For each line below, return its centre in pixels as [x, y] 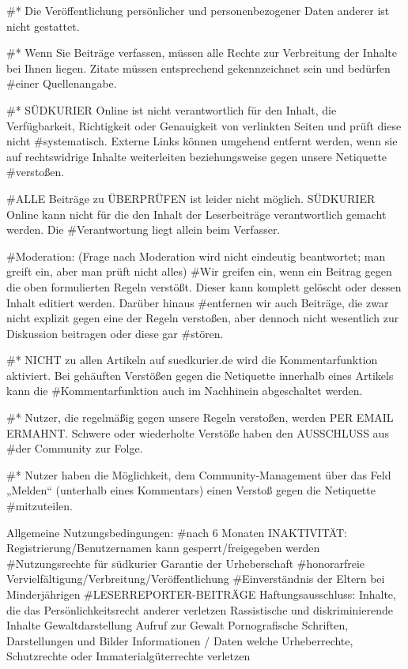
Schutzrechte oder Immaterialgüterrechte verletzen [128, 656]
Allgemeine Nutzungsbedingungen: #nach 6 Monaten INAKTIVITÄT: [177, 532]
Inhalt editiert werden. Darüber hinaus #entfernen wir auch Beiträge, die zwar [198, 302]
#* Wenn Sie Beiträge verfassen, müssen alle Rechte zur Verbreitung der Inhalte [202, 53]
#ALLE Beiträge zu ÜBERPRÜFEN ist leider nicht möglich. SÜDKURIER [191, 198]
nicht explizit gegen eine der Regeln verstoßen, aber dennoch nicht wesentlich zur [203, 318]
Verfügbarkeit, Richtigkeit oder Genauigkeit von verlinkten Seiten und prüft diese [204, 125]
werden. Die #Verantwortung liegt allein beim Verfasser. [144, 229]
